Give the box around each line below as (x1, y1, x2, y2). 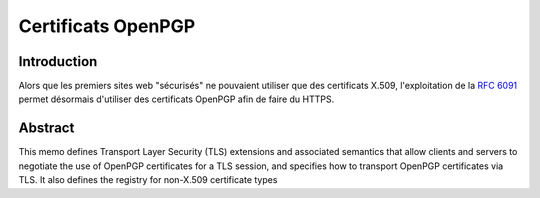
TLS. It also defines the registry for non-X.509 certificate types (18, 174, 278, 186)
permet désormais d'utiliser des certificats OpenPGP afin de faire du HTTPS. (18, 93, 335, 105)
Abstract (18, 120, 75, 137)
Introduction (18, 53, 98, 70)
